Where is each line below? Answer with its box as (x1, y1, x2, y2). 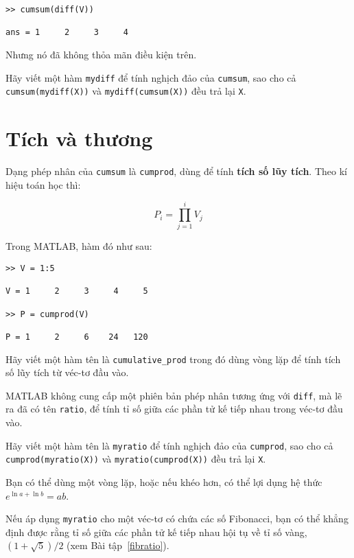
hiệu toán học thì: (5, 177, 81, 191)
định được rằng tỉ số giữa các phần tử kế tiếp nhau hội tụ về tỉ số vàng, (5, 524, 307, 539)
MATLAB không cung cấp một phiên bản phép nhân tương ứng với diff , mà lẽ (5, 388, 342, 402)
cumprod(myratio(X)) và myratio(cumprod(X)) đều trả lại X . (5, 452, 266, 466)
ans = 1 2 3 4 (5, 27, 128, 38)
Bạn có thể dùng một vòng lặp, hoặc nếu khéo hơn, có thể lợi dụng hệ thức (5, 475, 322, 489)
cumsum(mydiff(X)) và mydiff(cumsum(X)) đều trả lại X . (5, 84, 246, 98)
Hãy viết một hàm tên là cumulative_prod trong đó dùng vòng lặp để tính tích (5, 351, 341, 366)
